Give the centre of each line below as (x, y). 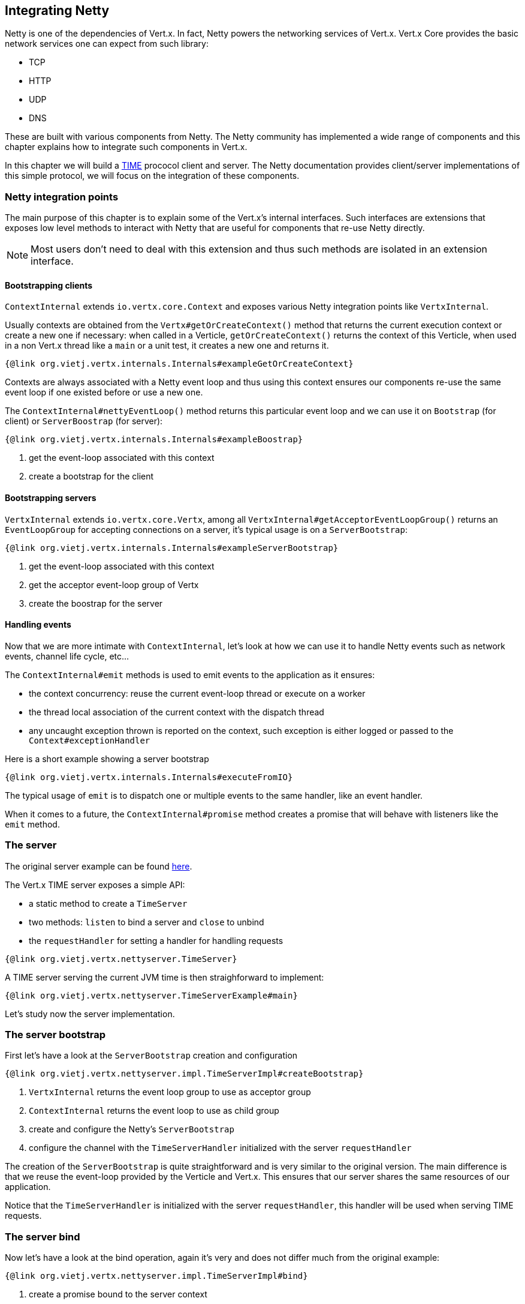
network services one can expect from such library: (107, 44)
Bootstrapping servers (51, 498)
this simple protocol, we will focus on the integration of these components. (152, 176)
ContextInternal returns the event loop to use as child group (154, 1111)
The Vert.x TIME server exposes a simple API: (95, 885)
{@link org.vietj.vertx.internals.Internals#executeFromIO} (149, 777)
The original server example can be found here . (99, 866)
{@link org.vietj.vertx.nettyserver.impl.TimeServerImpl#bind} (156, 1276)
